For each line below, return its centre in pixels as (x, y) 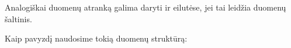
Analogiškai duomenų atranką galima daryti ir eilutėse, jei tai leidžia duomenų (145, 7)
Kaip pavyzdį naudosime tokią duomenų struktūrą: (96, 38)
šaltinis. (18, 18)
